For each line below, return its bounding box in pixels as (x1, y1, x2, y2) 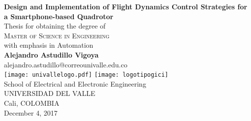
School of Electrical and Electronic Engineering (4, 78, 146, 89)
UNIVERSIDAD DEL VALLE (4, 88, 95, 98)
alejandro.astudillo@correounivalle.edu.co (4, 59, 127, 69)
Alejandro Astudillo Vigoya (4, 49, 99, 60)
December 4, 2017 (4, 107, 58, 118)
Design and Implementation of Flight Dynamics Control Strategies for (4, 1, 248, 11)
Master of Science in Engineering (4, 30, 110, 40)
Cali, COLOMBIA (4, 98, 60, 108)
